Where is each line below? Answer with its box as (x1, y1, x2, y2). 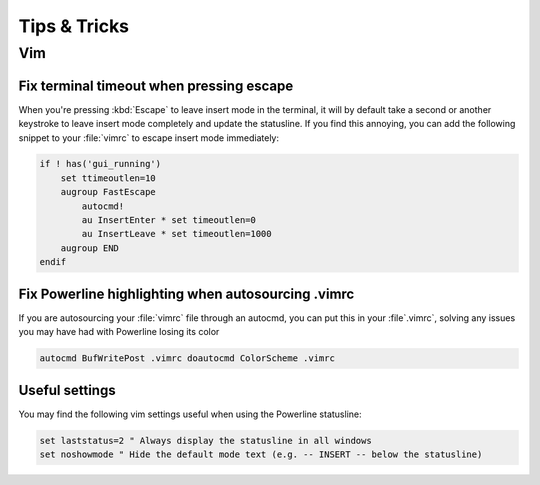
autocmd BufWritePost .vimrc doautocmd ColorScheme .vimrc (39, 353, 335, 364)
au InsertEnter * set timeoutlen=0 (81, 215, 257, 226)
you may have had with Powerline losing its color (18, 326, 220, 338)
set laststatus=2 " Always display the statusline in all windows (39, 435, 372, 446)
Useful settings (18, 381, 116, 399)
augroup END (60, 242, 120, 254)
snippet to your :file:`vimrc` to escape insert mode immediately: (18, 131, 280, 144)
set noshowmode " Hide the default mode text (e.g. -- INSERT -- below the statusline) (39, 448, 483, 460)
